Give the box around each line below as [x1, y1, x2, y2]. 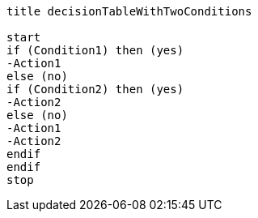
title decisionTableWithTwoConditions [6, 5, 252, 18]
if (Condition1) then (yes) [6, 44, 184, 57]
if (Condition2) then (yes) [6, 83, 184, 96]
